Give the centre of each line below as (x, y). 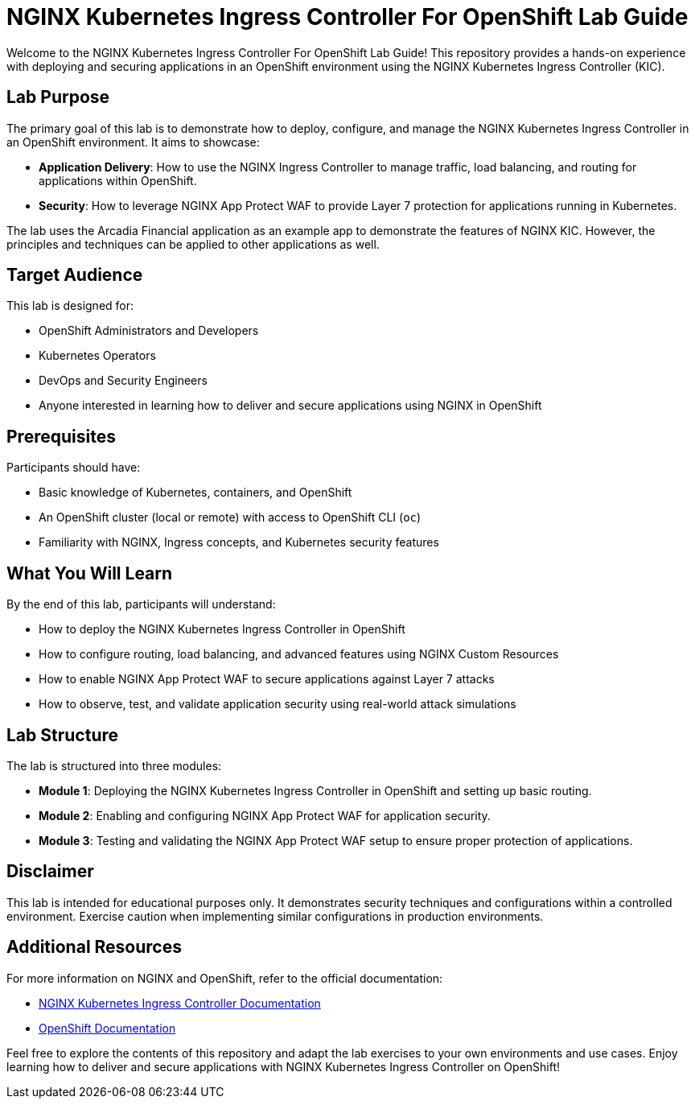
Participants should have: (74, 468)
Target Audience (75, 275)
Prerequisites (61, 436)
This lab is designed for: (70, 306)
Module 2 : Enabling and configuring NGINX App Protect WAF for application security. (265, 815)
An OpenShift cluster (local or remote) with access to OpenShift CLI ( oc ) (230, 517)
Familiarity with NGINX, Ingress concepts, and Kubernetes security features (239, 542)
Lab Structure (63, 735)
